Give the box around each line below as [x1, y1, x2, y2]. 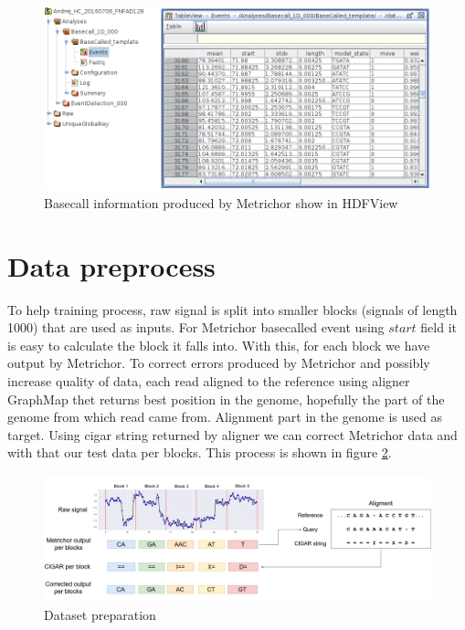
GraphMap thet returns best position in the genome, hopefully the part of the [7, 389, 445, 408]
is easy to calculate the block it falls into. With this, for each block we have [7, 335, 430, 354]
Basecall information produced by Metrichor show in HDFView [44, 193, 398, 212]
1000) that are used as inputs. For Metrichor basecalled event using [7, 318, 385, 337]
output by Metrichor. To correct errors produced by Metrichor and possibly [7, 353, 430, 373]
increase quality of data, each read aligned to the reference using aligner [7, 371, 410, 390]
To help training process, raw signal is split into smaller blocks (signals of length [7, 299, 458, 319]
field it [420, 318, 458, 337]
